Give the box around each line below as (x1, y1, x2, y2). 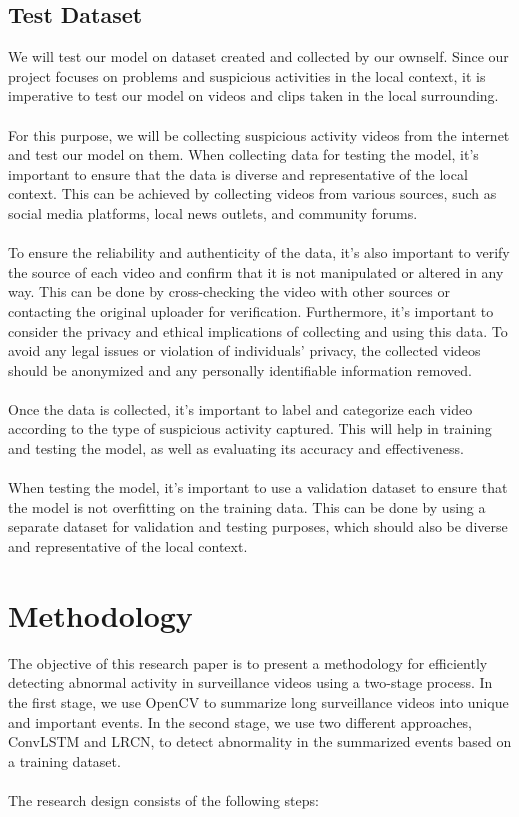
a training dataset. (8, 750, 121, 771)
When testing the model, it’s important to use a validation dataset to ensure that (8, 477, 508, 498)
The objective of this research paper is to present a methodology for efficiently (8, 652, 488, 673)
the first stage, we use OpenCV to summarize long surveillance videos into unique (8, 691, 509, 712)
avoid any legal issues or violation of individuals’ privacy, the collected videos (8, 340, 481, 361)
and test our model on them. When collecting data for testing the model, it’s (8, 144, 479, 165)
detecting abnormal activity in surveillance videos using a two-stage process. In (8, 672, 493, 693)
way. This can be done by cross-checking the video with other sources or (8, 281, 450, 302)
